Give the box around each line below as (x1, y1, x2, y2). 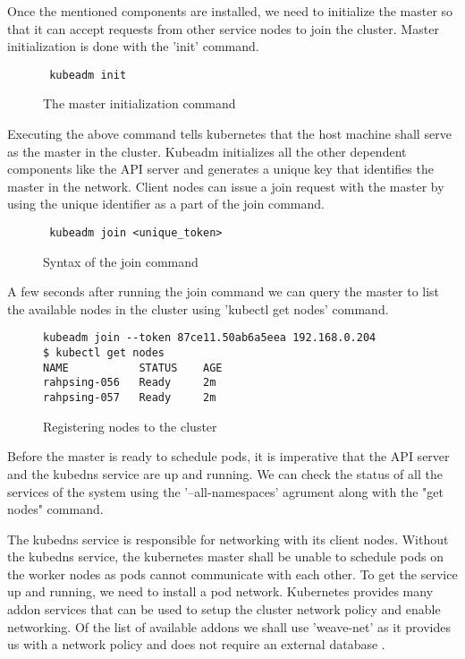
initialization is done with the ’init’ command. (7, 37, 259, 56)
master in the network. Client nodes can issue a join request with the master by (7, 176, 444, 195)
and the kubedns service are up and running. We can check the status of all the (7, 464, 443, 483)
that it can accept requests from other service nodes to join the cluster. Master (7, 19, 439, 38)
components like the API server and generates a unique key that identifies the (7, 159, 434, 178)
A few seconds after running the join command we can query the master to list (7, 282, 440, 301)
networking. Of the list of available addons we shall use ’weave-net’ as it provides (7, 617, 451, 636)
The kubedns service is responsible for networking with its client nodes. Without (7, 529, 449, 548)
